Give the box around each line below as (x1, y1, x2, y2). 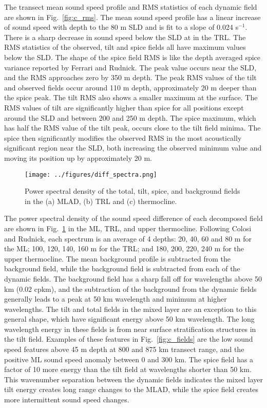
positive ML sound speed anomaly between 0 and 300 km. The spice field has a (4, 354, 254, 364)
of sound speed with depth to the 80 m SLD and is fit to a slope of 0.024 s (4, 22, 239, 32)
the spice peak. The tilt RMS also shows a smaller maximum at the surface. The (4, 92, 258, 103)
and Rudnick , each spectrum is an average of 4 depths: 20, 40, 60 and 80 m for (4, 233, 252, 244)
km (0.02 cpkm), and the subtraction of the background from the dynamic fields (4, 283, 257, 294)
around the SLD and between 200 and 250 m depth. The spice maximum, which (4, 112, 256, 123)
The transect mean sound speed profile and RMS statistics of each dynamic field (4, 2, 257, 12)
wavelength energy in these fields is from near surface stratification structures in (4, 323, 256, 334)
